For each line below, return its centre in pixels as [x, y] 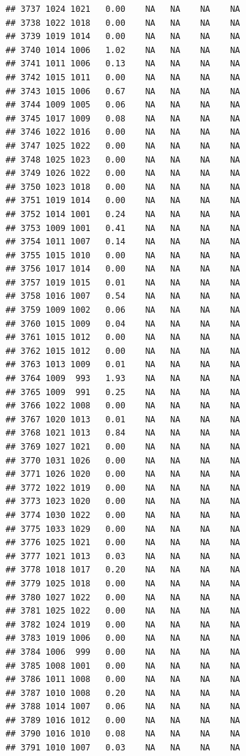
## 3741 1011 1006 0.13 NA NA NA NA [123, 64]
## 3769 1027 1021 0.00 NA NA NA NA [123, 447]
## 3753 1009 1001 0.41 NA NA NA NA [123, 228]
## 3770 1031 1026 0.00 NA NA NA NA [123, 460]
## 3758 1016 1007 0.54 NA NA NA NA [123, 296]
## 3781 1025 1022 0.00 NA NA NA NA [123, 611]
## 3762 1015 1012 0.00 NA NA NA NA [123, 351]
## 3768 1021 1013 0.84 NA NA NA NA [123, 433]
